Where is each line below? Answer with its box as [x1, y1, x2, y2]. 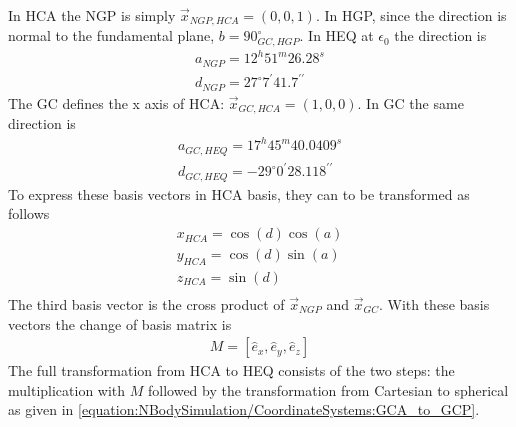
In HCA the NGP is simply [8, 5, 176, 25]
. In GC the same [357, 92, 464, 113]
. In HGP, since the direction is [315, 5, 507, 25]
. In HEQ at [299, 25, 374, 46]
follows [8, 203, 50, 224]
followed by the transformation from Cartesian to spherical [148, 379, 509, 400]
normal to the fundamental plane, [8, 25, 215, 46]
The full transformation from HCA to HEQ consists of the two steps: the [8, 360, 455, 381]
